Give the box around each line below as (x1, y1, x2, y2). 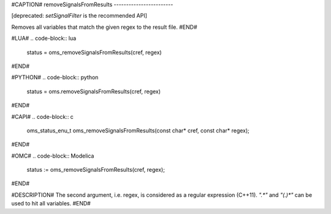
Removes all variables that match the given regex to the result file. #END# (11, 23, 197, 31)
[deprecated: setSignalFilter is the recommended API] (11, 12, 147, 20)
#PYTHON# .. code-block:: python (11, 74, 99, 81)
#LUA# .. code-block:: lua (11, 34, 77, 42)
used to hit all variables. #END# (11, 200, 91, 207)
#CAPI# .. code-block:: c (11, 113, 74, 120)
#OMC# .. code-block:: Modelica (11, 152, 94, 159)
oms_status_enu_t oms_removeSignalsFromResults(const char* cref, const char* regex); (26, 126, 249, 134)
